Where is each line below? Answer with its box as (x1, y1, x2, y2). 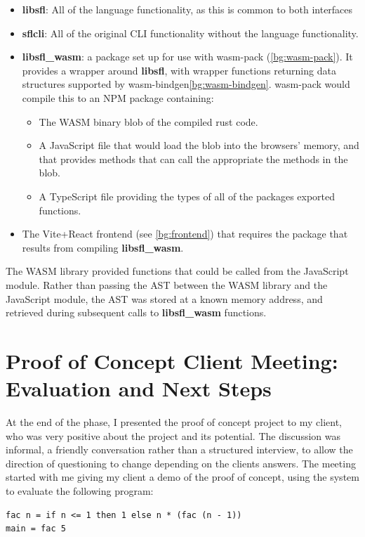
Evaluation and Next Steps (6, 374, 272, 403)
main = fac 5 (6, 524, 66, 534)
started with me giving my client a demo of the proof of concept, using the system (6, 470, 359, 484)
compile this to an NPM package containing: (22, 90, 214, 105)
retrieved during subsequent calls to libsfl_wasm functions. (6, 305, 267, 320)
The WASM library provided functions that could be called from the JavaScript (6, 264, 349, 278)
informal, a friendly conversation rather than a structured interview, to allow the (6, 442, 353, 457)
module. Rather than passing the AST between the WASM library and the (6, 277, 328, 292)
